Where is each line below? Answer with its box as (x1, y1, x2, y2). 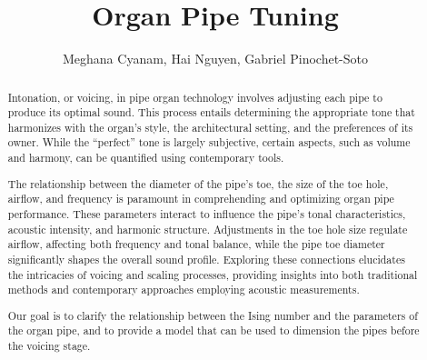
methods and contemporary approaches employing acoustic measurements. (7, 282, 360, 297)
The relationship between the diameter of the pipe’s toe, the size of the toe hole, (7, 175, 389, 191)
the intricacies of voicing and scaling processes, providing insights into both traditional (7, 266, 418, 282)
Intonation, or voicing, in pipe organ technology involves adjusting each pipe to (7, 89, 382, 105)
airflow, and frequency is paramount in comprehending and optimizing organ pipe (7, 191, 394, 206)
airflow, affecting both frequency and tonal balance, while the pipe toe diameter (7, 236, 385, 252)
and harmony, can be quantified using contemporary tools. (7, 150, 284, 165)
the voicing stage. (7, 338, 91, 354)
